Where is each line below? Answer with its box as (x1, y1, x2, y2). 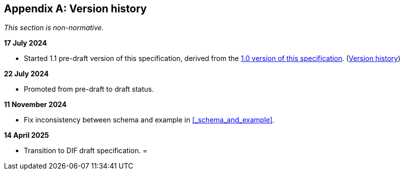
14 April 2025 (4, 131, 49, 140)
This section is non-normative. (4, 23, 104, 32)
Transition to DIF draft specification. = (24, 146, 147, 155)
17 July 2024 (4, 39, 47, 48)
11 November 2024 (4, 100, 67, 109)
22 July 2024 (4, 69, 49, 78)
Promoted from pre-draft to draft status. (24, 85, 154, 94)
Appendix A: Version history (4, 2, 147, 15)
